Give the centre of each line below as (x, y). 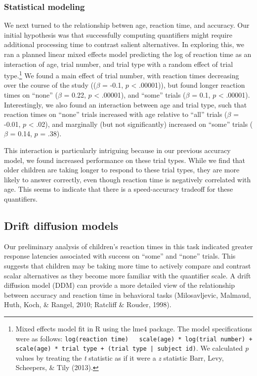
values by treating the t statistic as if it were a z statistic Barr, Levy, (120, 357)
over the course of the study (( (50, 85)
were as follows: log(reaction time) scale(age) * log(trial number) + (134, 338)
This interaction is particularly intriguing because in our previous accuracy (117, 150)
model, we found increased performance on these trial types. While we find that (125, 160)
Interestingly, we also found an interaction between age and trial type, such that (126, 104)
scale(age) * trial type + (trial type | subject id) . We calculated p (132, 348)
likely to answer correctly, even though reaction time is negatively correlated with (128, 179)
